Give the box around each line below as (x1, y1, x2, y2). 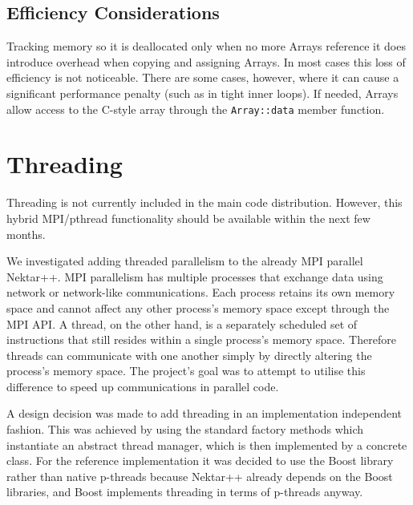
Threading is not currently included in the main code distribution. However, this (6, 194, 403, 211)
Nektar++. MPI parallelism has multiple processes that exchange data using (6, 268, 383, 285)
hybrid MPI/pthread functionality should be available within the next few (6, 209, 370, 226)
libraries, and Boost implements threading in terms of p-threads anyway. (6, 483, 363, 500)
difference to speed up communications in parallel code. (6, 378, 279, 394)
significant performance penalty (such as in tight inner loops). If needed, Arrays (6, 84, 399, 101)
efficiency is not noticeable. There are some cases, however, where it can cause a (6, 69, 399, 86)
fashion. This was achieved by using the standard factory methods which (6, 421, 364, 438)
